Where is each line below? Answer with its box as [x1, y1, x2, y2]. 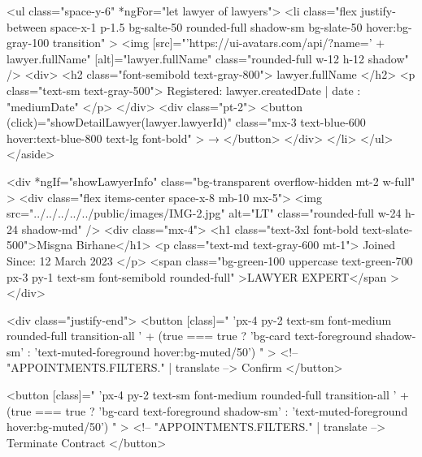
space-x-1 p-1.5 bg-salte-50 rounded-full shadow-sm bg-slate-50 [50, 18, 363, 35]
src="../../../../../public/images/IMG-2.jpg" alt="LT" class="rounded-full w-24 [7, 205, 402, 222]
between [7, 18, 47, 35]
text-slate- [362, 220, 413, 237]
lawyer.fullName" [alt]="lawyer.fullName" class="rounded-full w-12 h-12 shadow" [7, 50, 409, 67]
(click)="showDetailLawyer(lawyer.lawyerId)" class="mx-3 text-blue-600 [7, 114, 366, 131]
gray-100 [7, 34, 50, 51]
